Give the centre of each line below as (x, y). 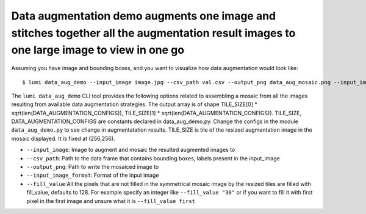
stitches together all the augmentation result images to (153, 33)
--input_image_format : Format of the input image (93, 175)
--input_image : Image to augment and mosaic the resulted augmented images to (131, 150)
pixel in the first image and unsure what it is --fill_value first (111, 201)
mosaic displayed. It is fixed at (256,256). (63, 138)
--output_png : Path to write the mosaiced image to (93, 167)
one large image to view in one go (98, 50)
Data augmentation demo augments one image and (144, 16)
